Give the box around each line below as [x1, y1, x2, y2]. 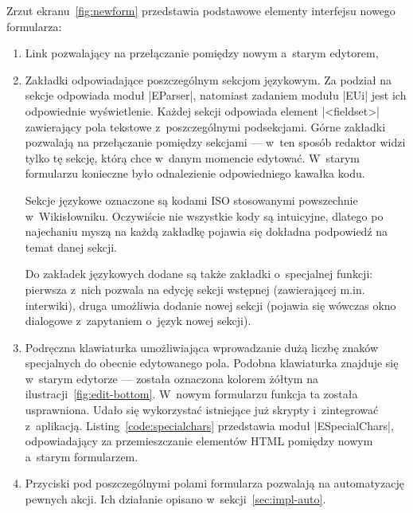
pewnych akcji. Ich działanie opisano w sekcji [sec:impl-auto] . [25, 491, 326, 507]
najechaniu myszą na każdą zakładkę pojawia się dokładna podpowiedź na [25, 223, 388, 240]
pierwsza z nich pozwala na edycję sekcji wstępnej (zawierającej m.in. [25, 280, 365, 297]
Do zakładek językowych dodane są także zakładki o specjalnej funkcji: [25, 265, 373, 282]
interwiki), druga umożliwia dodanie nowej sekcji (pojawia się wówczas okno [25, 296, 396, 313]
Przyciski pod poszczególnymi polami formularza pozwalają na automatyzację [25, 475, 404, 491]
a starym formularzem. [25, 448, 138, 464]
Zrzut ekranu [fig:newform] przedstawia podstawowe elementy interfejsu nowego [6, 2, 395, 18]
